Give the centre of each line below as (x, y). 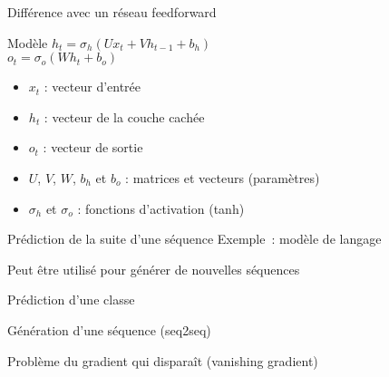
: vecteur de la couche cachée (124, 116)
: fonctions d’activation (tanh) (161, 208)
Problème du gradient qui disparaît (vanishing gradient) (163, 360)
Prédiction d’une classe (71, 300)
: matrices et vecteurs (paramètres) (223, 177)
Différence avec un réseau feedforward (112, 12)
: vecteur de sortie (93, 147)
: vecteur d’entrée (92, 87)
